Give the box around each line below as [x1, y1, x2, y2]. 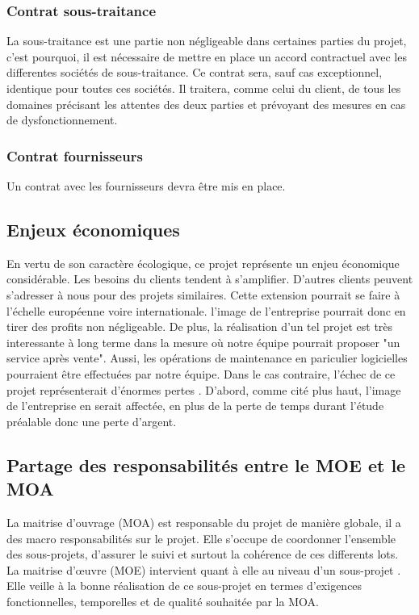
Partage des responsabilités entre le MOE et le [6, 452, 406, 477]
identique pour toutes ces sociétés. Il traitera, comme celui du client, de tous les [6, 80, 401, 96]
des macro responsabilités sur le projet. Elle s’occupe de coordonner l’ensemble [6, 529, 396, 546]
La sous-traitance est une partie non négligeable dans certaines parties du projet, [6, 32, 407, 49]
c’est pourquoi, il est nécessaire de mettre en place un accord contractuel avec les [6, 48, 407, 65]
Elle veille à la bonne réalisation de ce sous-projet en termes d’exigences [6, 577, 362, 594]
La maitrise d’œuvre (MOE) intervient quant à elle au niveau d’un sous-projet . [6, 561, 401, 578]
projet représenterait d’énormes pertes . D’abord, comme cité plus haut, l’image [6, 381, 401, 398]
